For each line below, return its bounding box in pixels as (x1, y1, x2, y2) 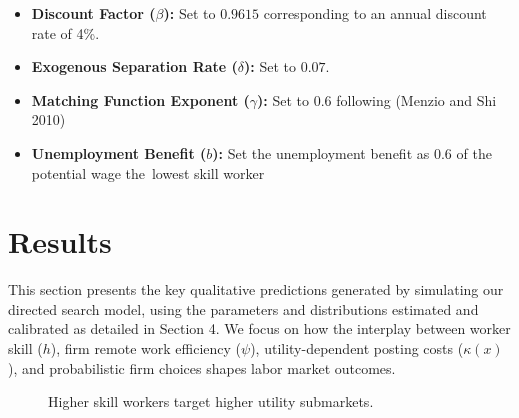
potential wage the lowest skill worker (31, 162, 265, 183)
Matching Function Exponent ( (31, 89, 250, 110)
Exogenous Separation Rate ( (31, 56, 238, 77)
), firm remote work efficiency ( (50, 338, 242, 359)
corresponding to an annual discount (263, 3, 487, 23)
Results (8, 221, 112, 262)
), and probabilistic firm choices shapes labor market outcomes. (8, 357, 396, 378)
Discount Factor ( (31, 3, 156, 23)
